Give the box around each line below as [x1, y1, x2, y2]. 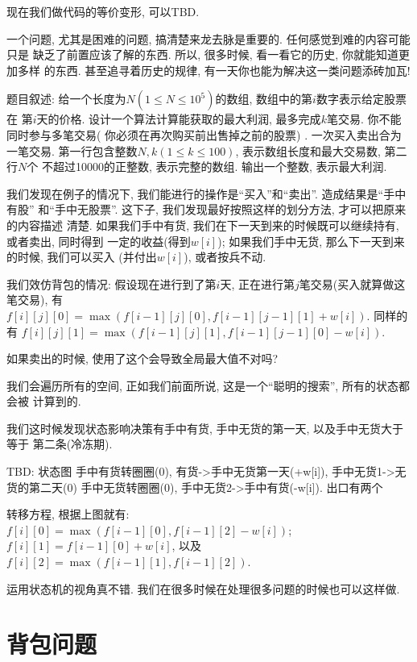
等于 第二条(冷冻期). [6, 435, 113, 452]
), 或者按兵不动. [184, 248, 266, 265]
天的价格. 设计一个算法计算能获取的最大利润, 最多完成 [36, 110, 321, 127]
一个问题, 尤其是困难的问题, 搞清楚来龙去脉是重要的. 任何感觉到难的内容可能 [6, 30, 411, 47]
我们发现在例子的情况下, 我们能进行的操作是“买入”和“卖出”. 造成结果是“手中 [6, 185, 407, 202]
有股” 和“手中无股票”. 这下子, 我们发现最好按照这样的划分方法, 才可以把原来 [6, 201, 407, 218]
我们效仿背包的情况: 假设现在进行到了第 [6, 275, 217, 292]
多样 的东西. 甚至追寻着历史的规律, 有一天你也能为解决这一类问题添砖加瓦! [17, 61, 411, 78]
